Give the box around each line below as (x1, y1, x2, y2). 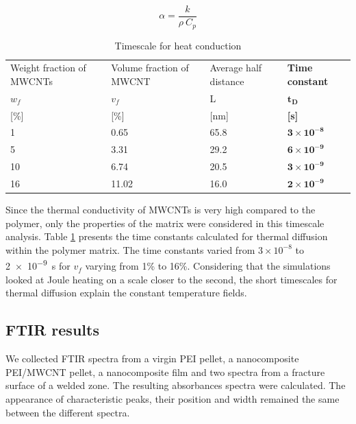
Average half (209, 60, 262, 75)
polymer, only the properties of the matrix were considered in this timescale (5, 215, 325, 230)
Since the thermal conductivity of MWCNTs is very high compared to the (5, 202, 316, 217)
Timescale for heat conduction (114, 38, 242, 52)
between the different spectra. (5, 405, 130, 419)
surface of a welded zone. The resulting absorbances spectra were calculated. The (5, 378, 346, 392)
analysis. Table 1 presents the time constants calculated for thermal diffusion (5, 229, 328, 244)
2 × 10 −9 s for (5, 257, 71, 273)
